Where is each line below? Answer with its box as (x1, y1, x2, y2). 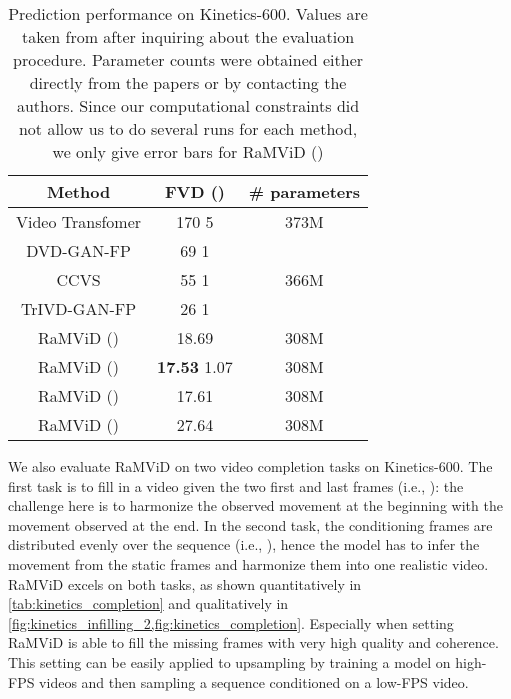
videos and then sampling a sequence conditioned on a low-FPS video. (39, 671, 469, 692)
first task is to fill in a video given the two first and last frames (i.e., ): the (8, 475, 464, 496)
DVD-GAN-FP (26, 239, 131, 262)
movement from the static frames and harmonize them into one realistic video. (8, 553, 489, 574)
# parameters (248, 180, 361, 203)
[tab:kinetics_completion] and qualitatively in (8, 593, 289, 614)
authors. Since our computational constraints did (16, 94, 360, 117)
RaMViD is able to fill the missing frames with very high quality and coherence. (8, 632, 499, 653)
